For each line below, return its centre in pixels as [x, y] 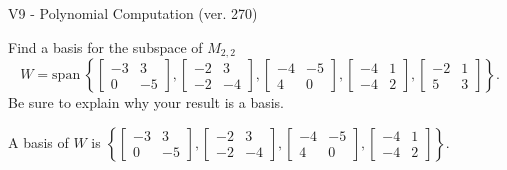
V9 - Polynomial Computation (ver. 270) [133, 13]
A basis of [38, 141]
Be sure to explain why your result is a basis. [146, 102]
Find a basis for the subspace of [105, 46]
